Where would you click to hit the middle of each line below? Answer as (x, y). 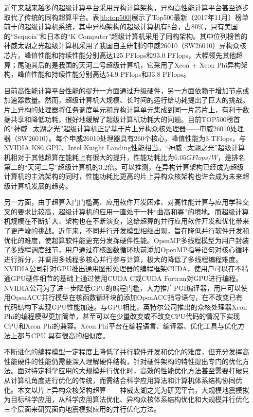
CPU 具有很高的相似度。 (70, 335)
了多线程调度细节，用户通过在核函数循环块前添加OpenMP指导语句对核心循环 (126, 250)
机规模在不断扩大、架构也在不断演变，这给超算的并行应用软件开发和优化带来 (126, 221)
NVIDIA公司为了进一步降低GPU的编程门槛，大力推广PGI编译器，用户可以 (122, 287)
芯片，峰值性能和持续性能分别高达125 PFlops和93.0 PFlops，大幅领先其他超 (123, 55)
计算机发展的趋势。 (41, 185)
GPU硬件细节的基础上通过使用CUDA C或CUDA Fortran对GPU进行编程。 (126, 278)
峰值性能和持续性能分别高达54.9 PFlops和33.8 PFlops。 (104, 74)
